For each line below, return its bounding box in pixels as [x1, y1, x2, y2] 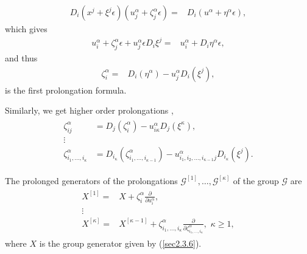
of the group [233, 174, 279, 187]
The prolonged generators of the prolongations [5, 174, 178, 187]
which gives [5, 22, 48, 35]
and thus [5, 51, 38, 64]
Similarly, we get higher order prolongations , [5, 104, 174, 117]
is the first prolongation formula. [5, 83, 127, 96]
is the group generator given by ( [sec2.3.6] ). [39, 236, 202, 249]
